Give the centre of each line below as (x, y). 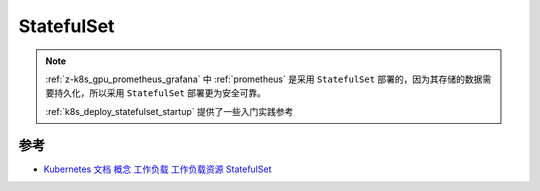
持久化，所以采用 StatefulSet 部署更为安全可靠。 (160, 93)
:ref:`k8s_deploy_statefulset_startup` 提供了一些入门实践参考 (169, 111)
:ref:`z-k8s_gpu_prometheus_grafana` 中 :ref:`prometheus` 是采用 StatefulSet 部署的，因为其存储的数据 (264, 79)
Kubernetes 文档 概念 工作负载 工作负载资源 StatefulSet (157, 169)
